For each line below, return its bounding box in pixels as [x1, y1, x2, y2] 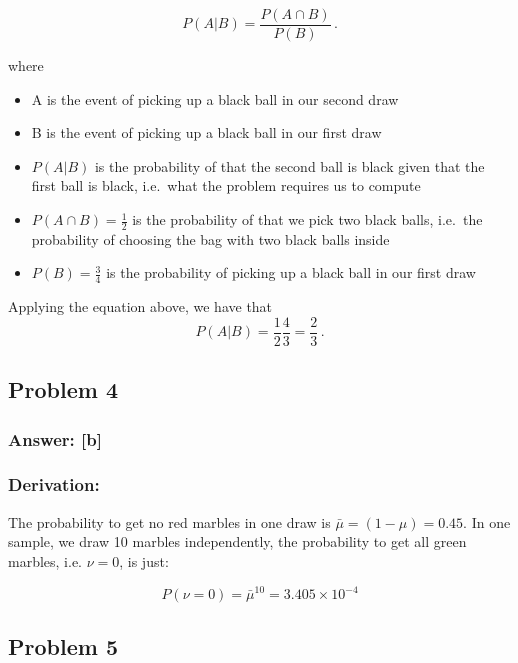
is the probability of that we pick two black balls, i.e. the [132, 209, 483, 230]
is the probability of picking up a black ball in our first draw [106, 262, 476, 283]
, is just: [119, 550, 169, 571]
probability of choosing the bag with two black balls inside [31, 228, 390, 249]
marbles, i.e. [8, 550, 83, 571]
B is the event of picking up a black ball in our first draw [31, 122, 382, 143]
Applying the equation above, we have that [8, 296, 273, 317]
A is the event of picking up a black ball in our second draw [31, 88, 399, 109]
